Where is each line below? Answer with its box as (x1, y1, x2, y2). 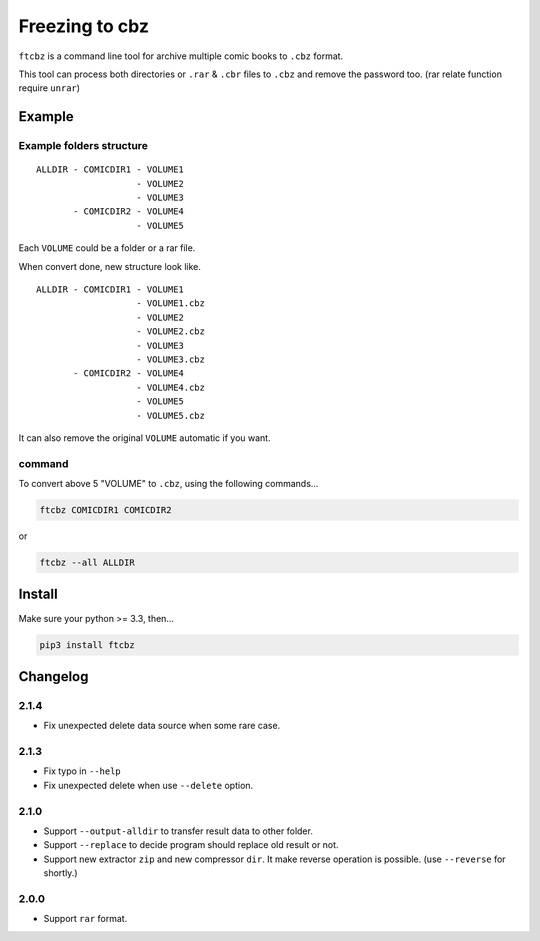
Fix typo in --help (43, 765, 122, 777)
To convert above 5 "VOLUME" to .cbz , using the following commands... (18, 478, 319, 490)
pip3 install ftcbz (39, 639, 135, 650)
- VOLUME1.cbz (136, 298, 205, 309)
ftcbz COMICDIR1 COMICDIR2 (39, 505, 172, 516)
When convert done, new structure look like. (18, 260, 202, 272)
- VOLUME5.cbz (136, 410, 205, 421)
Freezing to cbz (18, 15, 150, 37)
